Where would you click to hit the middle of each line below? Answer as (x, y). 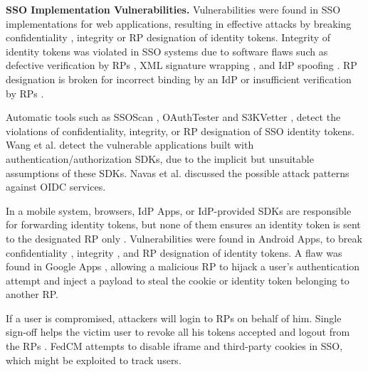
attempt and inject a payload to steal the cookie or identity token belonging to (178, 280)
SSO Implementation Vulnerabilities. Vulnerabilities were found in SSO (173, 9)
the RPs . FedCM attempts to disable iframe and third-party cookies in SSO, (174, 346)
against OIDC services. (56, 187)
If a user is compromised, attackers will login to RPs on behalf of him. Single (174, 318)
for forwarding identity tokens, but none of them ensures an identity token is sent (183, 224)
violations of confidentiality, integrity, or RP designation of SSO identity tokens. (180, 131)
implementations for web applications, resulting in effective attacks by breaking (179, 23)
